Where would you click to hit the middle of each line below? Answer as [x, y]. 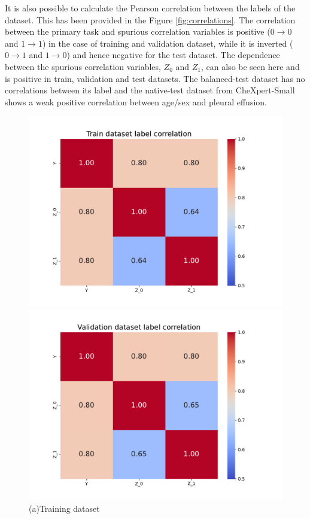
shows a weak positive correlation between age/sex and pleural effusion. [136, 101]
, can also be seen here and [250, 66]
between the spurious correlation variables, [83, 66]
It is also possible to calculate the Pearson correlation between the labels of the [150, 8]
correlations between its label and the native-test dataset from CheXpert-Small [150, 90]
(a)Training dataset [64, 508]
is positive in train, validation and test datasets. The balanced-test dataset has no [155, 78]
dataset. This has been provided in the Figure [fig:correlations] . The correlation [150, 19]
